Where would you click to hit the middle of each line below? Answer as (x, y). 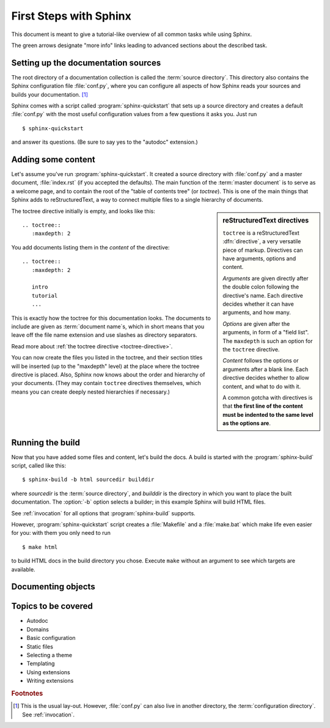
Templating (41, 664)
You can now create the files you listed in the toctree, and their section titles (107, 358)
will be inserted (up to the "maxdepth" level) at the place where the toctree (105, 366)
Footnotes (27, 693)
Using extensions (48, 672)
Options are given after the (256, 323)
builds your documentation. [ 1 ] (50, 94)
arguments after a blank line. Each (266, 369)
